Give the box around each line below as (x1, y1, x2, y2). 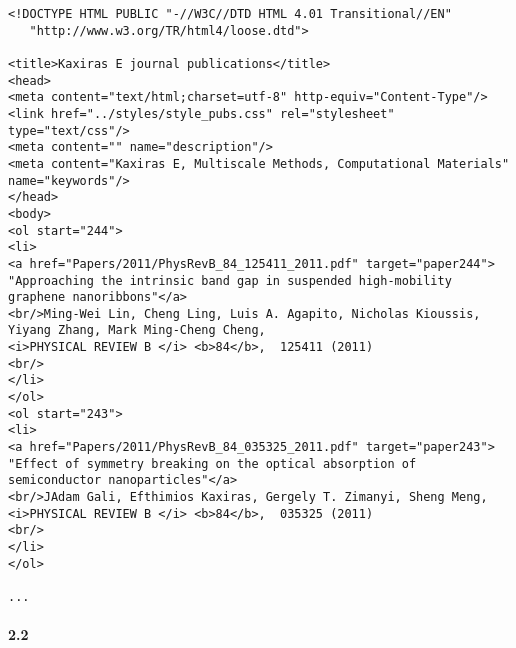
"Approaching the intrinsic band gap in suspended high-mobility (8, 273, 452, 288)
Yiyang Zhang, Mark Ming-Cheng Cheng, (8, 323, 266, 338)
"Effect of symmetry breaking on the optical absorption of (8, 456, 417, 471)
